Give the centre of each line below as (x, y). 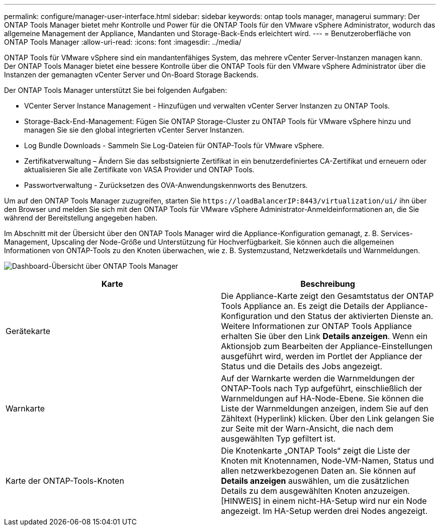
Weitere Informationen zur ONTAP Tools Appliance (316, 326)
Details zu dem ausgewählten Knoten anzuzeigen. (315, 491)
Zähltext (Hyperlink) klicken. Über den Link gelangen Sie (328, 418)
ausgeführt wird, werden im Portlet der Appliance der (322, 356)
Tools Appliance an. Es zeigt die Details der (303, 306)
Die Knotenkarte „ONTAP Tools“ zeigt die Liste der (316, 451)
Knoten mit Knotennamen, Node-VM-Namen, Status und (327, 461)
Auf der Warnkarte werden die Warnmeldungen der (318, 378)
